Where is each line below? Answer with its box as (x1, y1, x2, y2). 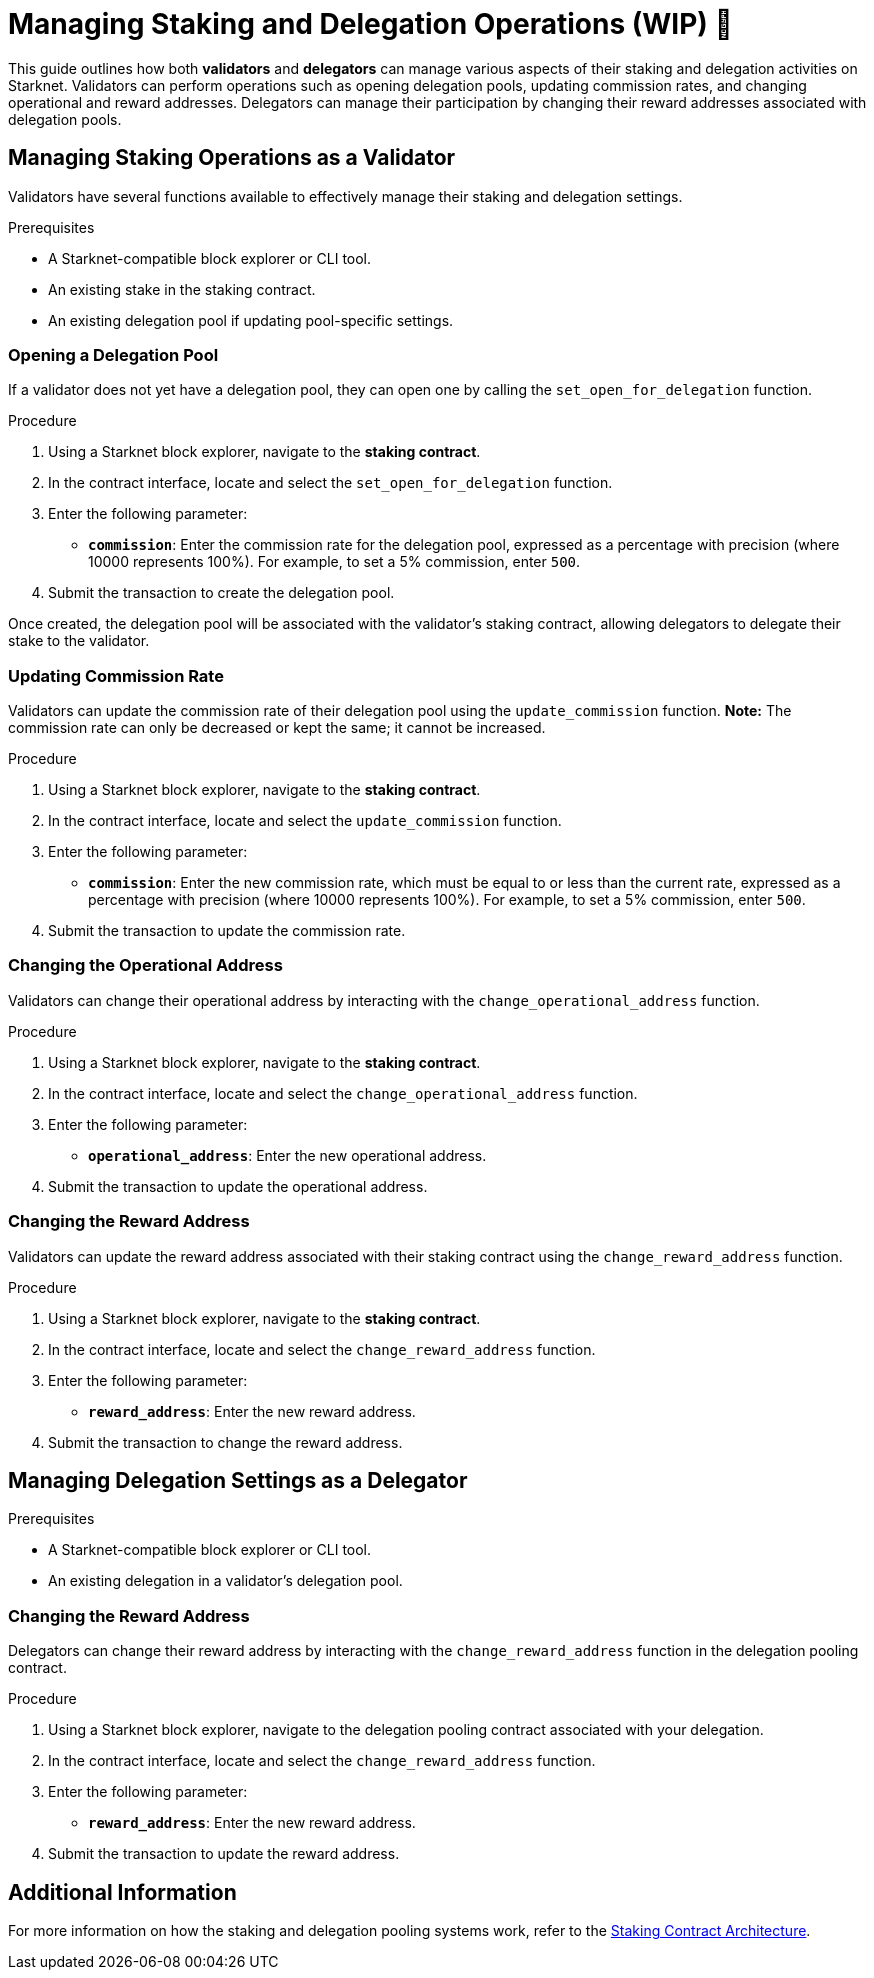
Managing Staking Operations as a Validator (8, 145, 456, 171)
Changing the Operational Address (8, 955, 283, 976)
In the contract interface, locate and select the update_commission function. (48, 812, 562, 830)
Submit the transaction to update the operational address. (48, 1177, 428, 1195)
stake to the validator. (8, 632, 150, 650)
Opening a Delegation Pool (8, 344, 219, 365)
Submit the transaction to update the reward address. (48, 1845, 400, 1863)
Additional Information (8, 1879, 237, 1905)
